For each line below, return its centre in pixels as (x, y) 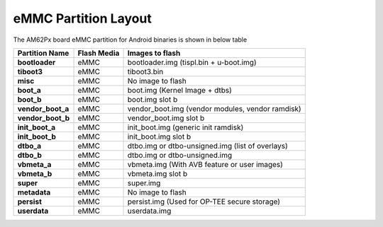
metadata (34, 192)
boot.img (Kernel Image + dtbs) (179, 90)
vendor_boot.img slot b (166, 118)
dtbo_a (29, 146)
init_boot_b (37, 136)
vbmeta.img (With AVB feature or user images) (205, 164)
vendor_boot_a (43, 108)
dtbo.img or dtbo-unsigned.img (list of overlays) (208, 146)
